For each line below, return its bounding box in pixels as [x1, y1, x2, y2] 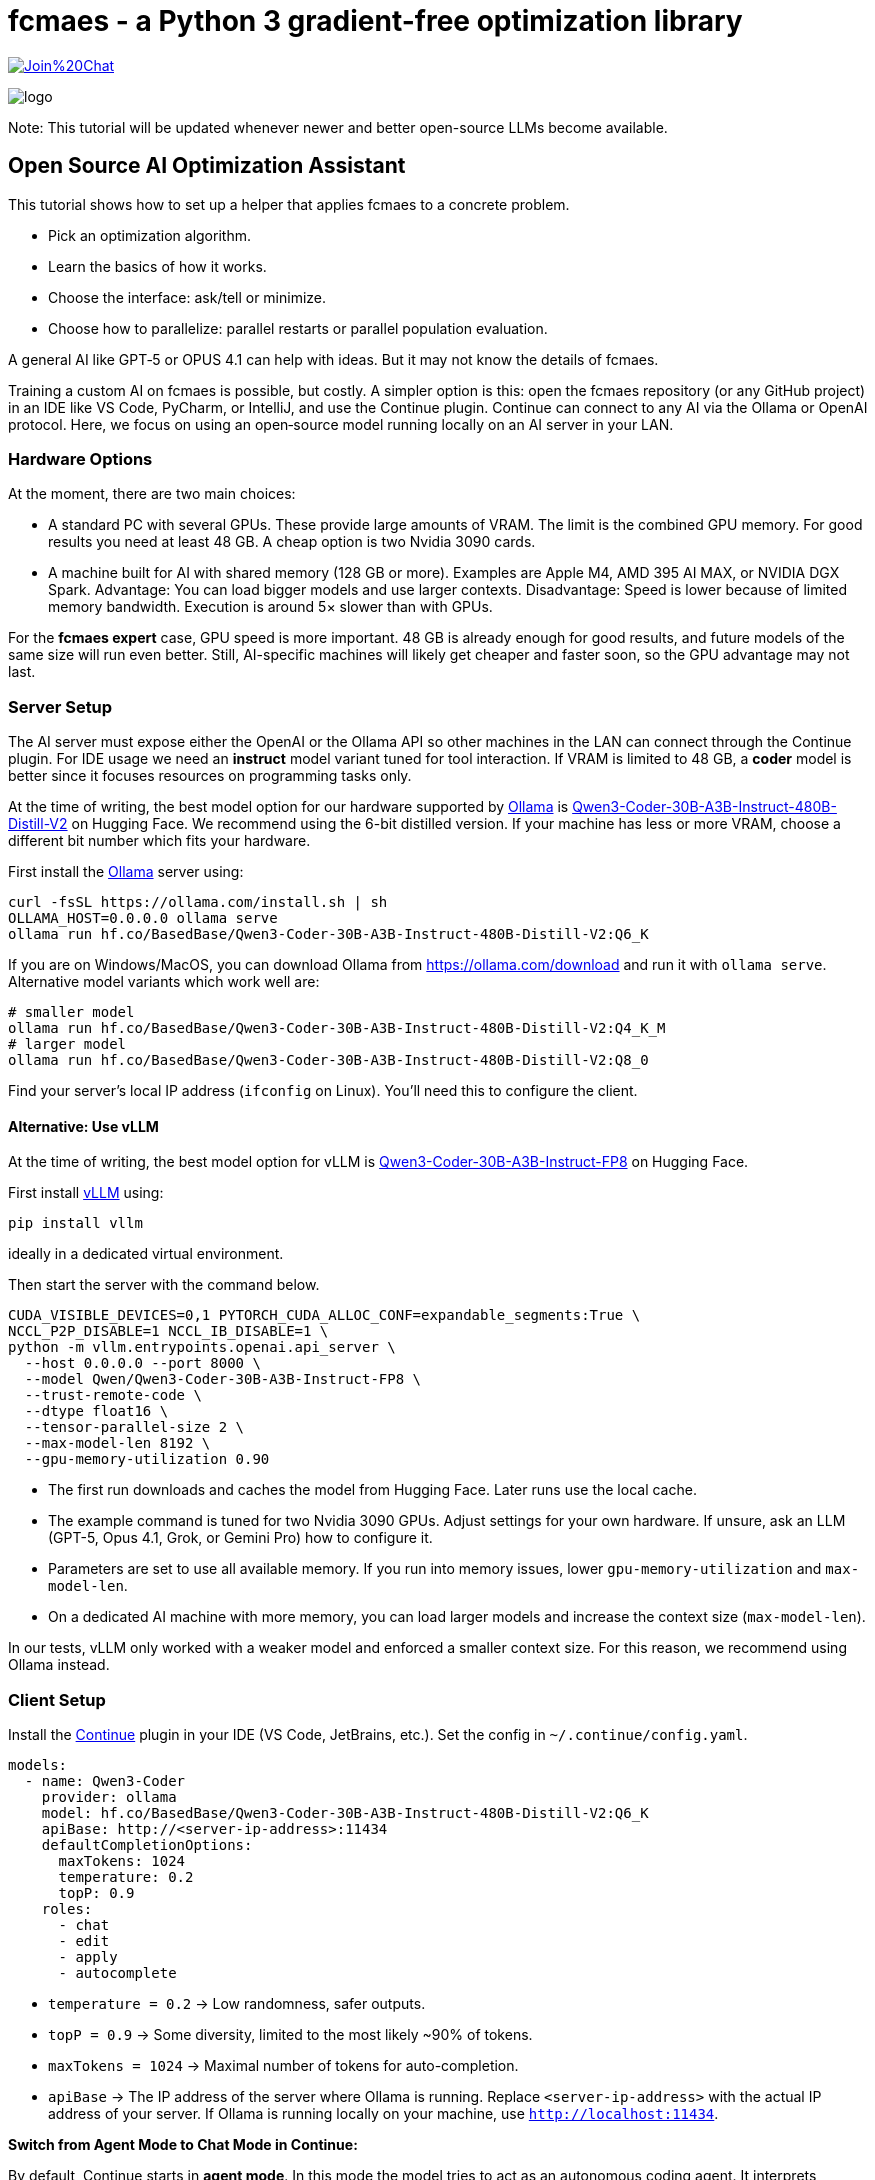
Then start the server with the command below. [8, 1276, 320, 1294]
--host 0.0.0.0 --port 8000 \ [24, 1355, 261, 1372]
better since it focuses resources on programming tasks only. [8, 767, 412, 785]
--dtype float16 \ [24, 1403, 169, 1420]
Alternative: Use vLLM [8, 1117, 159, 1135]
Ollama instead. [8, 1656, 110, 1674]
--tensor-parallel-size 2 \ [24, 1419, 245, 1436]
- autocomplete [58, 1965, 177, 1982]
